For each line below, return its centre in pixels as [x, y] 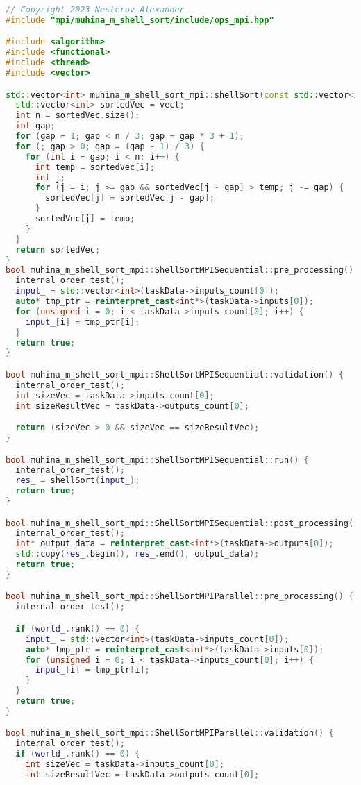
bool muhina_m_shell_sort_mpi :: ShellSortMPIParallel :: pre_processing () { [180, 597]
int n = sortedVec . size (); [78, 116]
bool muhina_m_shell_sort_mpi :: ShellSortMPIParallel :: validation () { [170, 733]
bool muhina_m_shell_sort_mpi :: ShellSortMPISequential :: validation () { [175, 374]
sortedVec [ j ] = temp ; [85, 219]
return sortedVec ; [58, 250]
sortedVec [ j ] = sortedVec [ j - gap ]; [130, 198]
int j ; [50, 177]
